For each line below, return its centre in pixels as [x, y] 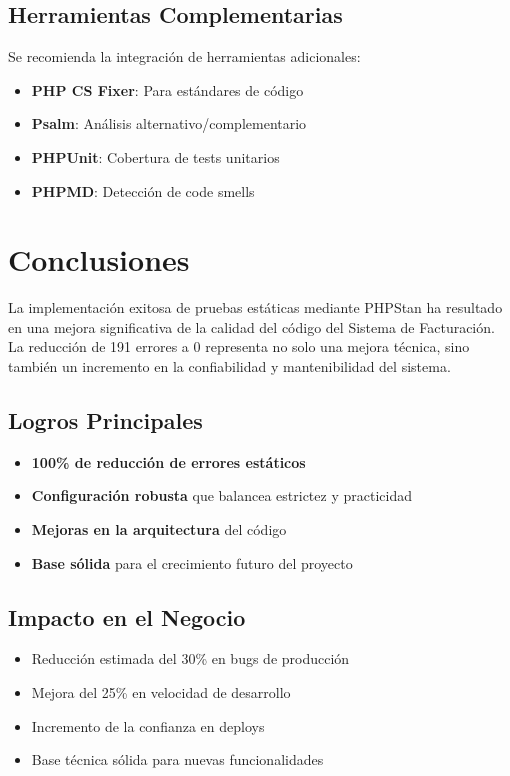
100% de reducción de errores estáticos [168, 461]
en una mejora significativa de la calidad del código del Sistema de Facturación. [251, 326]
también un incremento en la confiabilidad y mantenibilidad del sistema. [229, 366]
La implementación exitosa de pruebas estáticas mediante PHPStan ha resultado [255, 307]
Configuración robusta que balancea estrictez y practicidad [221, 495]
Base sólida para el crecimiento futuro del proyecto [192, 562]
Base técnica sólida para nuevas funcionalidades [177, 759]
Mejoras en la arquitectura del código [159, 529]
